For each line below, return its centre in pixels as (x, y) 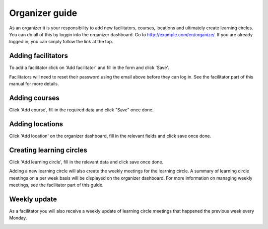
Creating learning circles (48, 150)
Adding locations (36, 124)
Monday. (18, 218)
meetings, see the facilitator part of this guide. (56, 185)
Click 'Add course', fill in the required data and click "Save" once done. (81, 110)
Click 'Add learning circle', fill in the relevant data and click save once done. (86, 162)
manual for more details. (34, 84)
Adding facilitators (38, 56)
